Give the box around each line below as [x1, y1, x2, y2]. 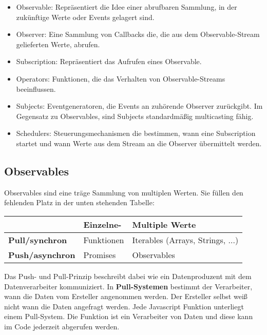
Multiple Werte [132, 218, 196, 230]
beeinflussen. [16, 83, 56, 94]
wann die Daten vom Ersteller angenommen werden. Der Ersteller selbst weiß [4, 291, 247, 302]
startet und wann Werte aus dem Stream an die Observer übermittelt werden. [16, 137, 262, 148]
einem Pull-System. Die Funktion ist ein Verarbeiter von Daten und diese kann [4, 311, 253, 322]
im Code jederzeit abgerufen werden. [4, 321, 120, 331]
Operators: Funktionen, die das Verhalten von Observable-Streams [16, 73, 225, 84]
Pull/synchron [8, 233, 67, 246]
